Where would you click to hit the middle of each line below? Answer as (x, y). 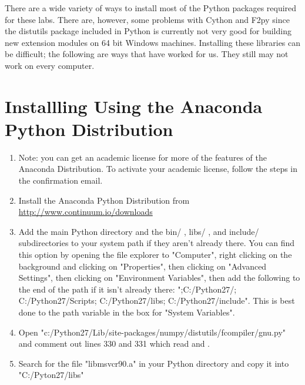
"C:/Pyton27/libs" (51, 375)
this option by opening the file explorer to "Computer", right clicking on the (155, 255)
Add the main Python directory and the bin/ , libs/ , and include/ (139, 231)
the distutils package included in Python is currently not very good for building (148, 31)
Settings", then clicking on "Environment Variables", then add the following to (159, 278)
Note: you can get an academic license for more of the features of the (143, 157)
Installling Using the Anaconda (134, 106)
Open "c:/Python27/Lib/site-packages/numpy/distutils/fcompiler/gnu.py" (152, 332)
